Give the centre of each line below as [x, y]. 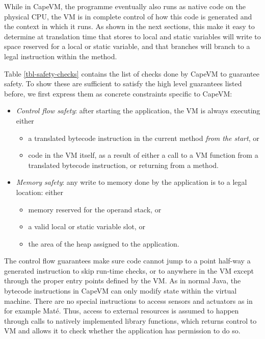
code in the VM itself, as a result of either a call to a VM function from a [143, 155]
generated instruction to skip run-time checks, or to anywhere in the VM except [129, 270]
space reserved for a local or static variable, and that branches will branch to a [127, 46]
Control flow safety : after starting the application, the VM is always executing [138, 111]
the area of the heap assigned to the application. [104, 243]
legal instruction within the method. [61, 56]
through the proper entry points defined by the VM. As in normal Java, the [123, 281]
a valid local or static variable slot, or [87, 226]
